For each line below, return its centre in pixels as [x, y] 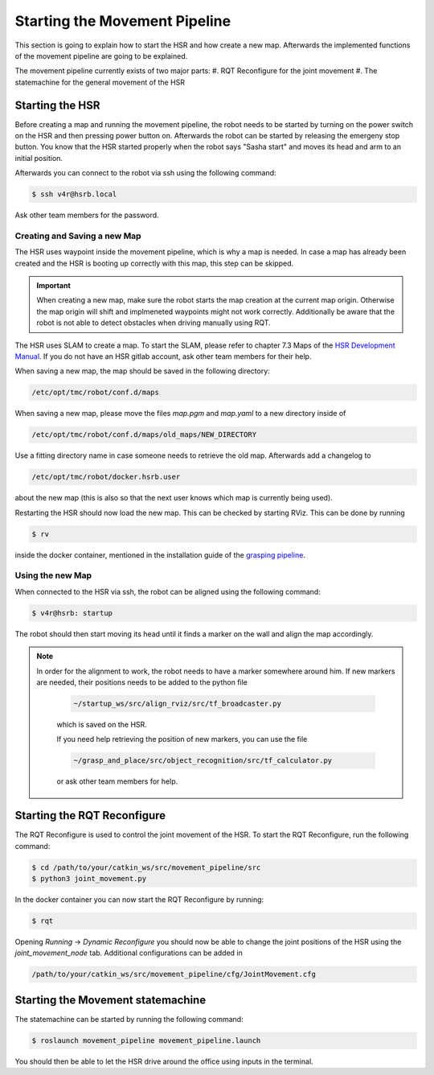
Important [54, 286]
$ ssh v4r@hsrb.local [74, 194]
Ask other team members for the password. [87, 215]
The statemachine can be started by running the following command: [129, 1019]
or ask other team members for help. [117, 781]
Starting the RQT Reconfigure [90, 816]
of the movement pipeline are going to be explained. [101, 56]
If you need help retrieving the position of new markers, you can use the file [182, 739]
